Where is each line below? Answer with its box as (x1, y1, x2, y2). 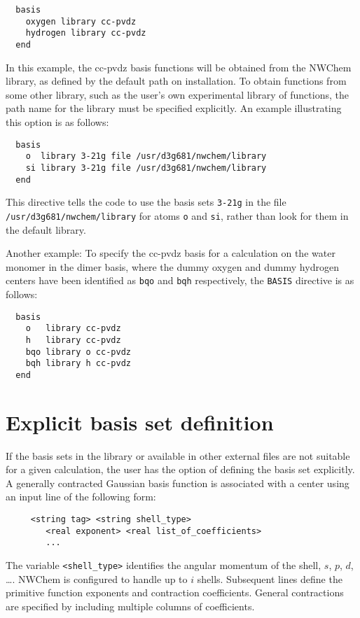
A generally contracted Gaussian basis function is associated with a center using (6, 475, 349, 490)
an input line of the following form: (6, 489, 156, 504)
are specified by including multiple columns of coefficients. (6, 598, 255, 613)
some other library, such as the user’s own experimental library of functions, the (6, 87, 349, 101)
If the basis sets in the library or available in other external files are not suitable (6, 448, 350, 463)
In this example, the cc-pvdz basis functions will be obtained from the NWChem (6, 59, 352, 74)
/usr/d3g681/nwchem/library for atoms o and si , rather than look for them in (6, 208, 349, 223)
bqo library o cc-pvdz (25, 346, 131, 357)
